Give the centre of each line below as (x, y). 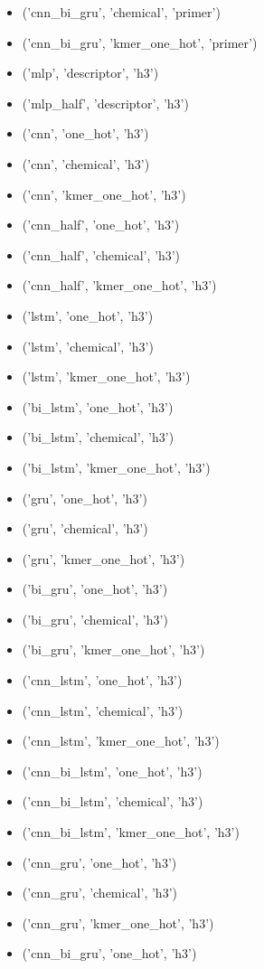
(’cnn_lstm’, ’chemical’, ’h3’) (103, 710)
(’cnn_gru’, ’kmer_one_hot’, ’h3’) (118, 922)
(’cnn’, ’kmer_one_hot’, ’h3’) (104, 194)
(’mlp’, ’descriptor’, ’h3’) (90, 73)
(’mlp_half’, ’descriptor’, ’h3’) (105, 103)
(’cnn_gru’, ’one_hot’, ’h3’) (99, 862)
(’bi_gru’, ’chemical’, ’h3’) (95, 619)
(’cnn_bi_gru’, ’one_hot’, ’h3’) (109, 953)
